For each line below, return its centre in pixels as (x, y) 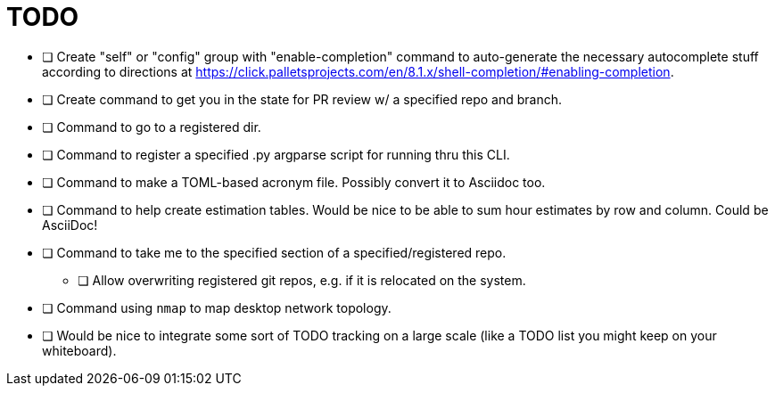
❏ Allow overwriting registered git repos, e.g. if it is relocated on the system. (302, 280)
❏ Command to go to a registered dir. (152, 127)
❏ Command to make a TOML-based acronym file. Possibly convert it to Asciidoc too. (294, 182)
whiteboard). (79, 350)
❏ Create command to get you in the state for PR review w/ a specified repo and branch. (302, 99)
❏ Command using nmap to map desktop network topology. (217, 307)
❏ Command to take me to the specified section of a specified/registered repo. (274, 252)
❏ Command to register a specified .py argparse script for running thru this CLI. (276, 154)
